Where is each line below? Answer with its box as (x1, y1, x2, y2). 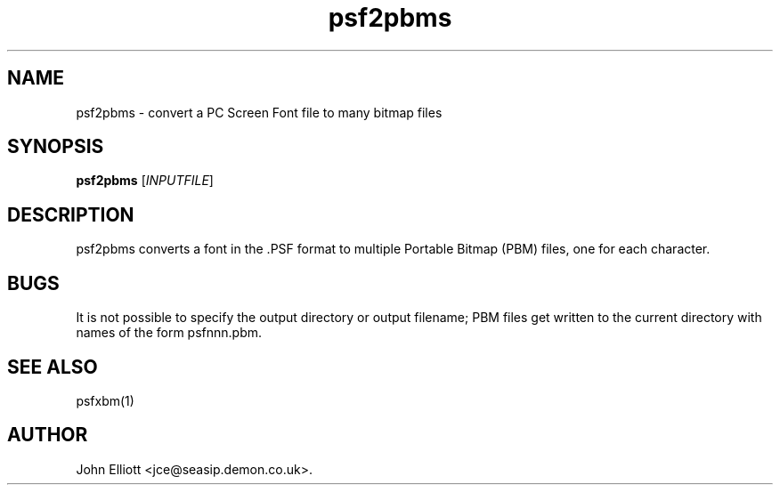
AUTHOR (7, 423, 88, 447)
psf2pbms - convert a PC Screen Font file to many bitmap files (76, 104, 443, 120)
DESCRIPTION (7, 203, 134, 226)
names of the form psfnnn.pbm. (76, 325, 263, 341)
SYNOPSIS (7, 135, 104, 158)
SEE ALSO (7, 355, 98, 378)
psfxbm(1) (76, 392, 134, 408)
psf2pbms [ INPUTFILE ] (76, 173, 214, 189)
